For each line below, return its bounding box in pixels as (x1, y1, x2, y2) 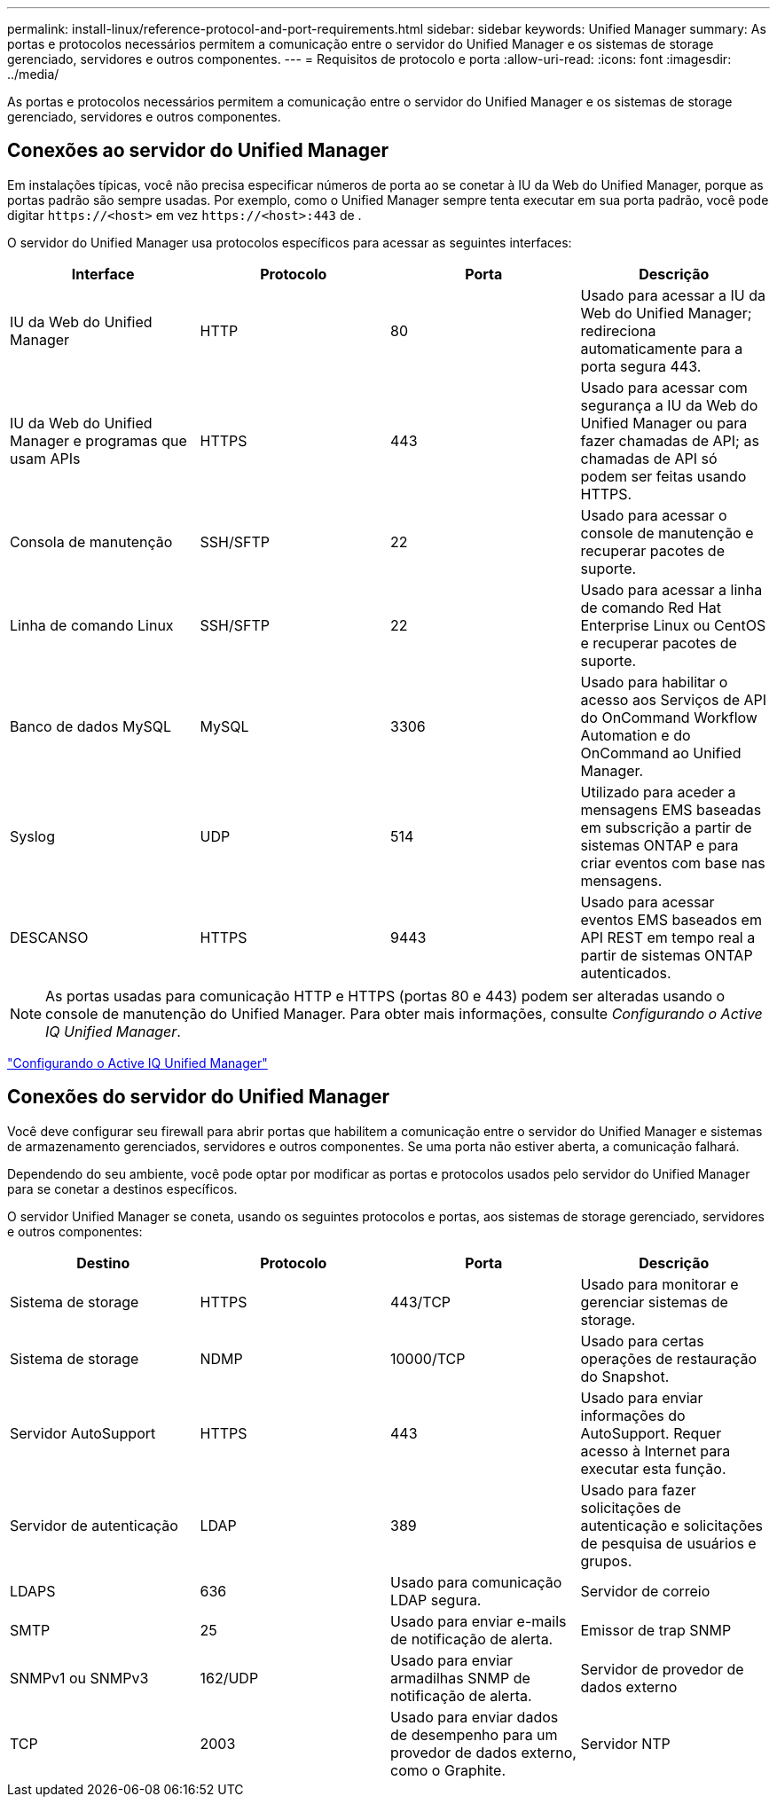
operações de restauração (580, 1349, 757, 1368)
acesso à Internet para (580, 1441, 731, 1460)
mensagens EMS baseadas (580, 800, 762, 819)
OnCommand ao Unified (580, 743, 742, 762)
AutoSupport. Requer (580, 1424, 722, 1442)
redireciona (580, 321, 656, 340)
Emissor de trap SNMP (580, 1620, 732, 1639)
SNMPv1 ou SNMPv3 (10, 1668, 149, 1687)
